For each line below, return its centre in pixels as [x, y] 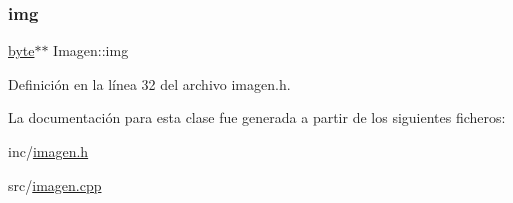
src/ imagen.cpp [55, 184]
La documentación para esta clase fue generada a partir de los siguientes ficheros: [257, 117]
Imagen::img [91, 50]
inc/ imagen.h [48, 151]
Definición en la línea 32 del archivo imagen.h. [149, 83]
